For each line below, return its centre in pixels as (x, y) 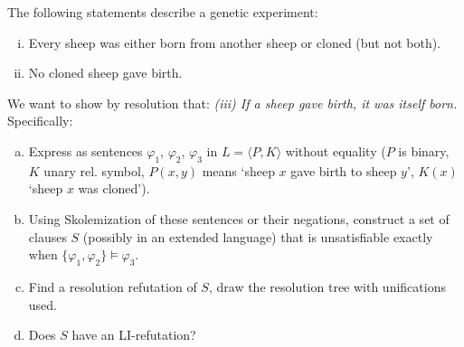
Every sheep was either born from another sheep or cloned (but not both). (235, 42)
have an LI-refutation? (134, 335)
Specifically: (40, 121)
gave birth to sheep (344, 170)
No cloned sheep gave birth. (105, 73)
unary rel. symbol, (94, 170)
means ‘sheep (238, 170)
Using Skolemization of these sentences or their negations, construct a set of (239, 218)
